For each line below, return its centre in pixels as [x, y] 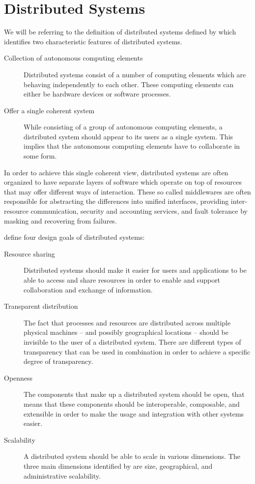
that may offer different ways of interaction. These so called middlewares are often [127, 191]
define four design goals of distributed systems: [74, 237]
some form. [40, 156]
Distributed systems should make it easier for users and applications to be [135, 270]
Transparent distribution [41, 306]
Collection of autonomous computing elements [73, 58]
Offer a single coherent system [49, 110]
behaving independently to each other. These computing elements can [129, 84]
